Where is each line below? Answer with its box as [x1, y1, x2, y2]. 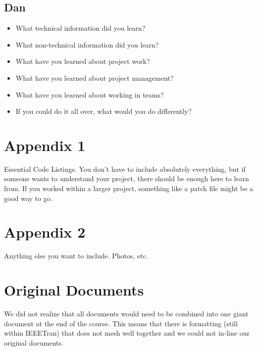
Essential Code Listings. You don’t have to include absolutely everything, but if [4, 163, 246, 174]
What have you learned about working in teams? [15, 89, 164, 100]
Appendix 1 [4, 135, 86, 155]
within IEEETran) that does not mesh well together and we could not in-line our [4, 328, 250, 338]
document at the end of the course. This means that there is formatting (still [4, 318, 238, 328]
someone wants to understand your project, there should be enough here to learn [4, 173, 249, 184]
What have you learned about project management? [15, 72, 174, 83]
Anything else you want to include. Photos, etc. [4, 251, 148, 261]
